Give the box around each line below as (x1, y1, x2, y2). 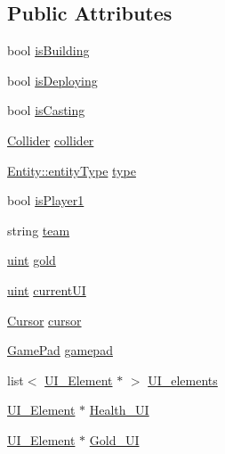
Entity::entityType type (7, 161, 136, 179)
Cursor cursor (7, 310, 82, 329)
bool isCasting (7, 101, 85, 120)
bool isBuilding (7, 41, 90, 60)
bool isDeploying (7, 70, 98, 89)
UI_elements (148, 370, 218, 389)
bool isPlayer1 (7, 191, 84, 210)
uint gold (7, 251, 56, 269)
